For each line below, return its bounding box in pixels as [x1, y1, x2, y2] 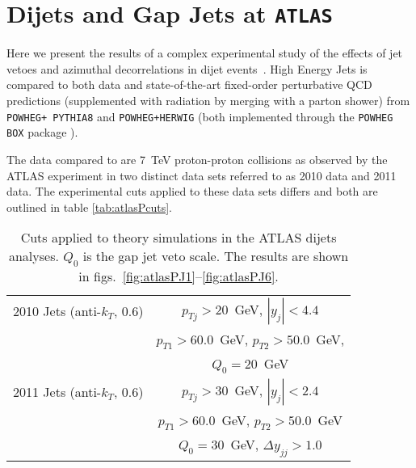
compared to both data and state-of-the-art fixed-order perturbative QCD [6, 76, 372, 93]
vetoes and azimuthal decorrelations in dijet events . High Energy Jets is [6, 60, 368, 77]
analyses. [8, 247, 59, 266]
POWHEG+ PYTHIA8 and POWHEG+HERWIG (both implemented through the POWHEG [6, 108, 393, 124]
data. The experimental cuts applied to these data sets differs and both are [6, 183, 378, 200]
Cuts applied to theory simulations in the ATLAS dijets [20, 228, 337, 247]
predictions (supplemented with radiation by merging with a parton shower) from [6, 92, 410, 109]
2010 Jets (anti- [13, 301, 102, 320]
